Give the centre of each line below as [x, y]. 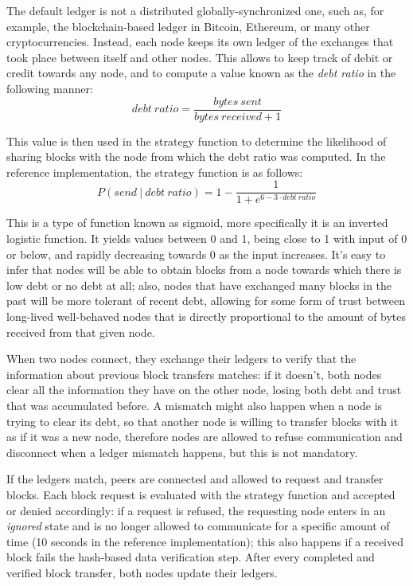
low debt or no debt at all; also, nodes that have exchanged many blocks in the [199, 285]
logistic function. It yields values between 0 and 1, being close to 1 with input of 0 [207, 238]
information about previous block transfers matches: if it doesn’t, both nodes [194, 374]
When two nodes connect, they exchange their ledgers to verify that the [181, 359]
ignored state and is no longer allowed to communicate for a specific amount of [198, 526]
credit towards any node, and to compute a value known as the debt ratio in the [201, 73]
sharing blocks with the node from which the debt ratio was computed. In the [196, 156]
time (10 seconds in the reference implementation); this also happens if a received [205, 541]
